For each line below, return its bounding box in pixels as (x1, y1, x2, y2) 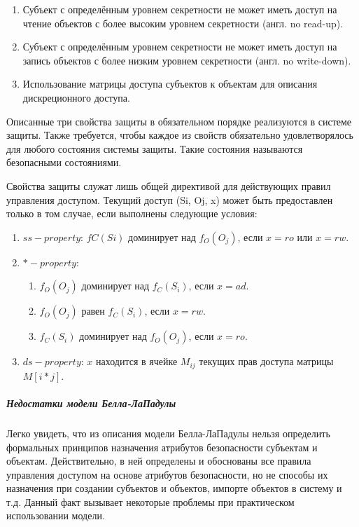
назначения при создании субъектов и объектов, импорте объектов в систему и (6, 481, 342, 495)
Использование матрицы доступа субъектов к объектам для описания (22, 76, 318, 91)
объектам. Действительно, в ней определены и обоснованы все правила (6, 453, 311, 468)
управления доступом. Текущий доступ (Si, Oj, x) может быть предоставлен (6, 192, 333, 207)
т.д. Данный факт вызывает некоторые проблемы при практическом (6, 494, 295, 509)
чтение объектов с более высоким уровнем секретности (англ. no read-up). (22, 15, 344, 30)
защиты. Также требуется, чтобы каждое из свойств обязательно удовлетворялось (6, 128, 353, 142)
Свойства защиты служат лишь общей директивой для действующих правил (6, 178, 331, 193)
